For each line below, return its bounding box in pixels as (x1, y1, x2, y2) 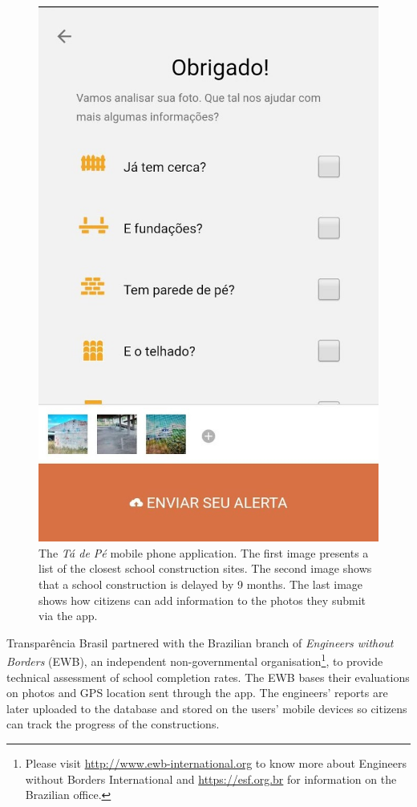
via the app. (38, 607, 98, 624)
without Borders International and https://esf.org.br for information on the (25, 770, 397, 787)
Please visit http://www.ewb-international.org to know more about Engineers (25, 755, 407, 772)
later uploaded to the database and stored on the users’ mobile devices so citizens (6, 700, 407, 716)
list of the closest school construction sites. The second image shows (38, 560, 372, 577)
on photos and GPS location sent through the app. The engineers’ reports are (6, 684, 388, 701)
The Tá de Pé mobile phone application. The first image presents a (38, 544, 369, 561)
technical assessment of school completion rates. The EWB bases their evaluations (6, 668, 410, 685)
